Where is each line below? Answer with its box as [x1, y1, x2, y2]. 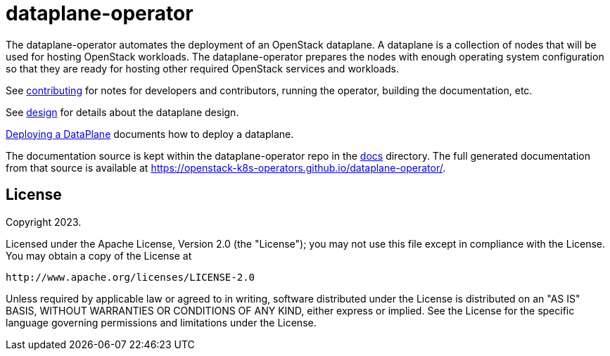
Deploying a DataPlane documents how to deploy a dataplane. [6, 127, 294, 140]
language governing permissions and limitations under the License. [6, 316, 317, 329]
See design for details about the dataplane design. [6, 106, 239, 118]
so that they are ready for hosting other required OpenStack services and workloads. [6, 62, 399, 75]
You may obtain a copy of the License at [6, 249, 192, 262]
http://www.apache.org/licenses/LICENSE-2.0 [6, 271, 255, 283]
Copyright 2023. [6, 215, 82, 228]
